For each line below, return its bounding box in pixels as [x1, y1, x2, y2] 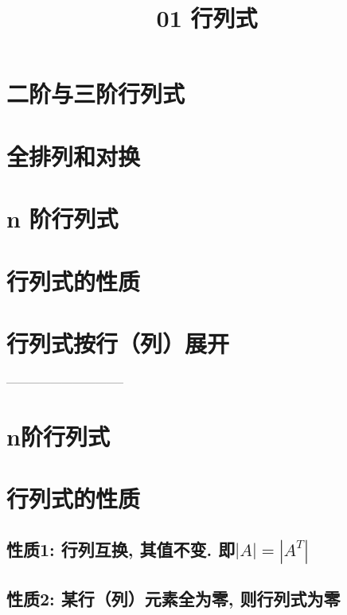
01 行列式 [156, 2, 258, 34]
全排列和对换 [6, 139, 141, 172]
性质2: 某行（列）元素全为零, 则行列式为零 [6, 586, 341, 611]
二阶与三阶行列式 [6, 77, 185, 110]
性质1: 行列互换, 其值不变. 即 [6, 536, 236, 561]
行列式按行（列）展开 [6, 326, 230, 359]
